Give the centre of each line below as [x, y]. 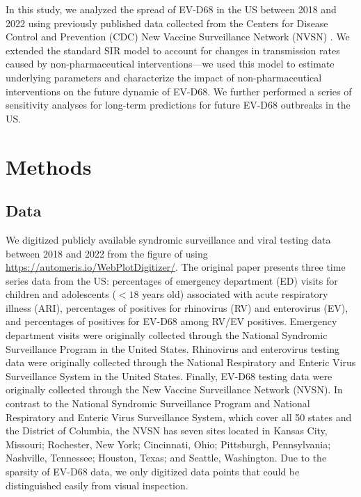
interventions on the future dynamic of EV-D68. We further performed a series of [179, 91]
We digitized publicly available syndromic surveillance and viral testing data [168, 239]
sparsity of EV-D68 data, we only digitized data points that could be [153, 472]
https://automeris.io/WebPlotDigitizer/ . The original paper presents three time [176, 267]
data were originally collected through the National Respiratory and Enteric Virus [181, 362]
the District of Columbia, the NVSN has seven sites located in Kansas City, [167, 431]
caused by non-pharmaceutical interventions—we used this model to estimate [170, 64]
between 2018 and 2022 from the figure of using [107, 253]
